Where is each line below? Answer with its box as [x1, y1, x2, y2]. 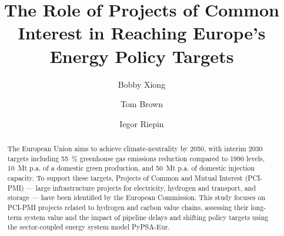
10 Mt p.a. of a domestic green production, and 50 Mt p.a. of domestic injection [7, 163, 255, 173]
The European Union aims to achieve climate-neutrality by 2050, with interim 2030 [7, 144, 263, 154]
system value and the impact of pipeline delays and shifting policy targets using [24, 212, 269, 222]
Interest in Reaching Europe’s [18, 21, 266, 45]
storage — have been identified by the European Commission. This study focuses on [7, 192, 266, 202]
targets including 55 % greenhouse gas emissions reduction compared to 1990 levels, [7, 153, 265, 163]
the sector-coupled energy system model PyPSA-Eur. [7, 222, 170, 232]
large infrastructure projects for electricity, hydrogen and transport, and [35, 182, 256, 192]
